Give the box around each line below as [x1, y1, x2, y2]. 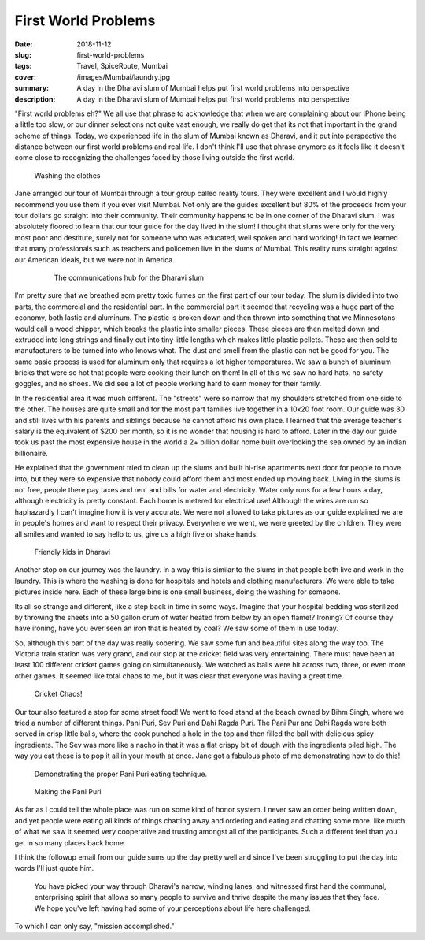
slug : [14, 50, 31, 59]
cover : [14, 72, 37, 82]
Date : [14, 39, 33, 49]
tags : [14, 61, 32, 71]
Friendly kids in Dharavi [34, 547, 110, 556]
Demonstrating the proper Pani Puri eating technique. [34, 769, 208, 778]
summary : [14, 84, 50, 93]
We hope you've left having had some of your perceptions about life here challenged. [34, 903, 311, 913]
